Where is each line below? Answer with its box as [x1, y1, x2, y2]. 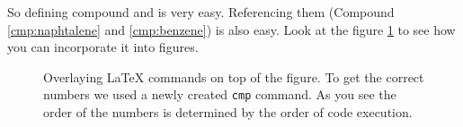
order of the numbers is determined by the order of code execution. [43, 103, 413, 122]
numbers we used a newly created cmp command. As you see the [43, 85, 396, 104]
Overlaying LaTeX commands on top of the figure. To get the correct [43, 67, 424, 86]
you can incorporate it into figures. [7, 38, 199, 56]
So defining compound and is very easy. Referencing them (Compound [7, 3, 395, 21]
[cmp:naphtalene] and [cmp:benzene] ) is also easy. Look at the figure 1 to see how [7, 20, 456, 38]
